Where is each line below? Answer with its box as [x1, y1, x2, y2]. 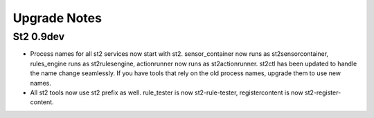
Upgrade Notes [12, 10, 102, 26]
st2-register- [305, 88, 341, 97]
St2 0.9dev [12, 30, 65, 43]
